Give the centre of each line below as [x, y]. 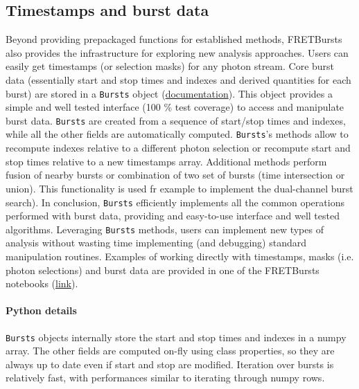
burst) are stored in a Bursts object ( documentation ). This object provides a [169, 93]
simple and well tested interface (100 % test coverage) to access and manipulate [175, 107]
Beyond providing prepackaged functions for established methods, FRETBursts [174, 39]
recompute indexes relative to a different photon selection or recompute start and [178, 148]
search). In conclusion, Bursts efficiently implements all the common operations [175, 202]
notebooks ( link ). [42, 283]
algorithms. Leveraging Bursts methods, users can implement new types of [165, 229]
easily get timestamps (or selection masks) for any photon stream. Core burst [170, 66]
